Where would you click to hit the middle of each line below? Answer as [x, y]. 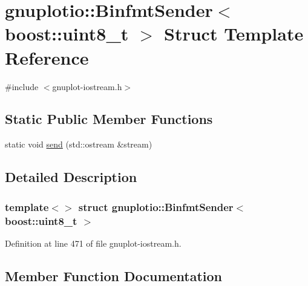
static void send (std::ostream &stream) [79, 144]
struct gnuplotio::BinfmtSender [156, 206]
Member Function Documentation [114, 275]
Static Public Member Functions [109, 119]
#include [22, 86]
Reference [47, 57]
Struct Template [234, 34]
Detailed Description [71, 177]
